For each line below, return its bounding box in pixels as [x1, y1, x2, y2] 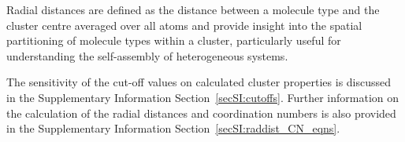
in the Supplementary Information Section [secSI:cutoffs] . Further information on [6, 89, 399, 105]
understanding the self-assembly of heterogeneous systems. [6, 47, 288, 64]
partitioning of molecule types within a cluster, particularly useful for [6, 32, 341, 49]
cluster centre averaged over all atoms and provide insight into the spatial [6, 16, 362, 33]
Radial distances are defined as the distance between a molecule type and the [6, 2, 380, 17]
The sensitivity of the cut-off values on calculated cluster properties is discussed [6, 74, 392, 90]
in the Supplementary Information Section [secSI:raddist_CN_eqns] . [6, 120, 340, 137]
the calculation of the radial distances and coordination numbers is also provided [6, 104, 396, 121]
